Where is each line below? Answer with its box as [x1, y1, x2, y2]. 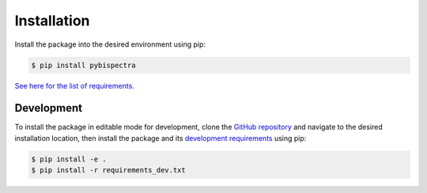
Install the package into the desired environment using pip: [14, 40, 206, 49]
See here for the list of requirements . [14, 81, 134, 90]
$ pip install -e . [31, 154, 107, 164]
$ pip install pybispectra [31, 60, 136, 70]
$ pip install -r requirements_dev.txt [31, 166, 186, 175]
